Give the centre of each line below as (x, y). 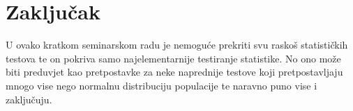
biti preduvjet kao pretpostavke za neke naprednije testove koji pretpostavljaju (174, 72)
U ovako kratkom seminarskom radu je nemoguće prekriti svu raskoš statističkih (177, 45)
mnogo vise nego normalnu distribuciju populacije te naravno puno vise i (162, 85)
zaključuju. (29, 99)
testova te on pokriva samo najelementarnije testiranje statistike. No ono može (173, 58)
